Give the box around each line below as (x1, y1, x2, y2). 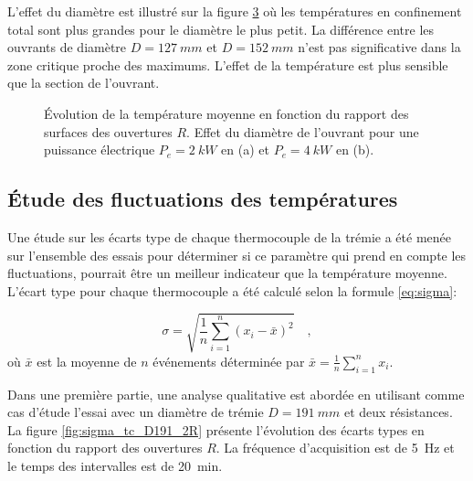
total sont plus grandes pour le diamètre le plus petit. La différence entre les (7, 19, 435, 38)
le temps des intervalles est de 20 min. (7, 456, 223, 476)
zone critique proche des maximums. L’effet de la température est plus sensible (7, 55, 448, 74)
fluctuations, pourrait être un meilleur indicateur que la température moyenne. (7, 263, 447, 283)
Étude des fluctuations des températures (7, 185, 398, 213)
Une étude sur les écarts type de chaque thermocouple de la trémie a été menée (7, 227, 452, 246)
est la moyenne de (37, 351, 137, 370)
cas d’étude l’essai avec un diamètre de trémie (7, 402, 264, 422)
